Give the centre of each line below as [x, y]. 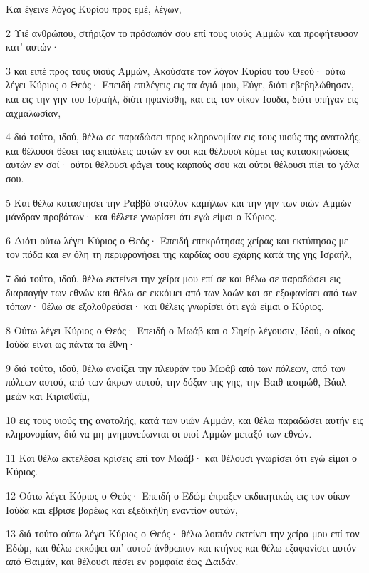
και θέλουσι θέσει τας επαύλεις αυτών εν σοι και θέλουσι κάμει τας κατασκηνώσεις [178, 150]
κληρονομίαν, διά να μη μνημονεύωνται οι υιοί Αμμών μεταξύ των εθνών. [159, 434]
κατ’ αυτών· [32, 47]
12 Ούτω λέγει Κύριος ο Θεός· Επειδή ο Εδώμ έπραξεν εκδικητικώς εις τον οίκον [178, 496]
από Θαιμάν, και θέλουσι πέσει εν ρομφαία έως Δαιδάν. [122, 561]
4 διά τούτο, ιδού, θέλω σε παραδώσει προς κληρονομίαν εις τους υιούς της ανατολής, [184, 136]
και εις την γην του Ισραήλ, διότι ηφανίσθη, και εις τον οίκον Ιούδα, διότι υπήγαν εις [182, 98]
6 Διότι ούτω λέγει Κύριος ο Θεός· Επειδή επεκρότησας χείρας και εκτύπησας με [177, 240]
